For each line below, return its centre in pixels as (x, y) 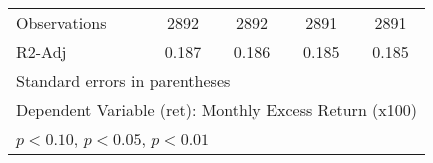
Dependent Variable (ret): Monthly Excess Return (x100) (217, 109)
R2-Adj (41, 51)
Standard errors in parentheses (123, 80)
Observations (61, 22)
